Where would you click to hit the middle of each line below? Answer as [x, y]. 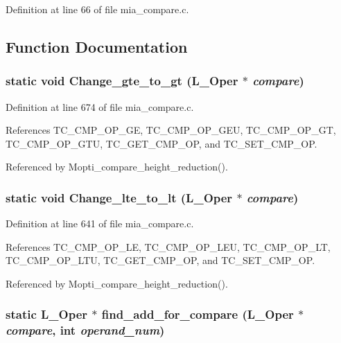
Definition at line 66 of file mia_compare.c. [97, 9]
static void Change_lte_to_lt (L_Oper [119, 197]
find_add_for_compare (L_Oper [198, 314]
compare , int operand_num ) [85, 330]
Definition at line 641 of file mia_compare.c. [100, 223]
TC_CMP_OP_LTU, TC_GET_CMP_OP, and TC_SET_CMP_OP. [160, 260]
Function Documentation [97, 46]
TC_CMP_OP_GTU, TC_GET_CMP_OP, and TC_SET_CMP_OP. [161, 143]
